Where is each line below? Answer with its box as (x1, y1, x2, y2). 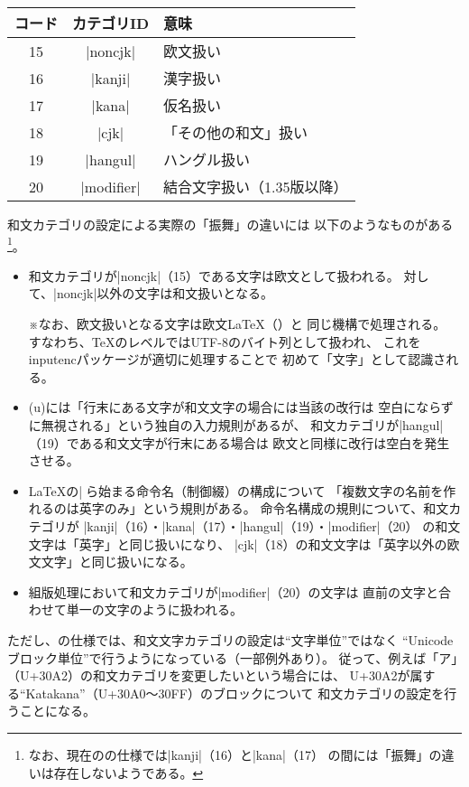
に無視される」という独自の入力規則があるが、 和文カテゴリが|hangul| (28, 416, 444, 434)
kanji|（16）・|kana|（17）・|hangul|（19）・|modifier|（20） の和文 (87, 516, 461, 535)
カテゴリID (72, 13, 150, 33)
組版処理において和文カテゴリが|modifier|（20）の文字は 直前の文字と (28, 582, 439, 601)
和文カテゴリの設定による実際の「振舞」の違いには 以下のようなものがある (7, 215, 454, 233)
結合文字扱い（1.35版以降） (163, 176, 348, 197)
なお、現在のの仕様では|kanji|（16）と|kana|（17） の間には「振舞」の (28, 745, 442, 764)
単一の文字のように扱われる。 (66, 600, 244, 619)
